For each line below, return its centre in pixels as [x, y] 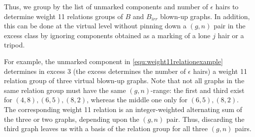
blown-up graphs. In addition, [205, 16]
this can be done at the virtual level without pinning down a [95, 26]
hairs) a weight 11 [220, 71]
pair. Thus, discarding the [205, 119]
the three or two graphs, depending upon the [72, 119]
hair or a [231, 35]
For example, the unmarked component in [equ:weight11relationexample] [113, 61]
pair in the [229, 26]
